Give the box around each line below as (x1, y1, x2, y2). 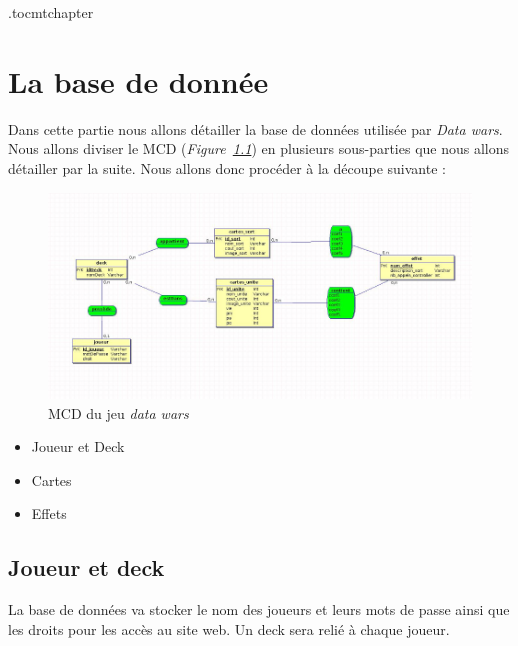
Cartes (31, 469, 72, 490)
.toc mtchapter (8, 2, 94, 22)
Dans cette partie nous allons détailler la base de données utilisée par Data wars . (8, 118, 503, 139)
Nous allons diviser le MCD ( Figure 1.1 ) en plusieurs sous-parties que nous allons (8, 138, 510, 159)
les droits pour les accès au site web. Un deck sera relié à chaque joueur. (8, 618, 450, 639)
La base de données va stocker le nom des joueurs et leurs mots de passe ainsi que (8, 599, 510, 620)
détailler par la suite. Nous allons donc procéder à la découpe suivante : (8, 157, 446, 178)
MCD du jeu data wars (48, 402, 189, 423)
